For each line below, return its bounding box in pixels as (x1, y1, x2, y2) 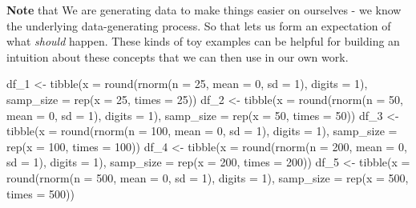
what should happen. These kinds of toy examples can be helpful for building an (6, 33, 400, 50)
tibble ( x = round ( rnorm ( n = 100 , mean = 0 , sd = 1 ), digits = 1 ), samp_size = (6, 122, 398, 139)
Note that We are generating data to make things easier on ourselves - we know (6, 2, 402, 18)
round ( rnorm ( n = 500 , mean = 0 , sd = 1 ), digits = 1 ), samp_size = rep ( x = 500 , (6, 169, 409, 186)
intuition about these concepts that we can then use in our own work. (6, 48, 349, 65)
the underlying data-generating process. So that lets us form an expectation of (6, 17, 391, 34)
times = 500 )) (6, 185, 75, 202)
